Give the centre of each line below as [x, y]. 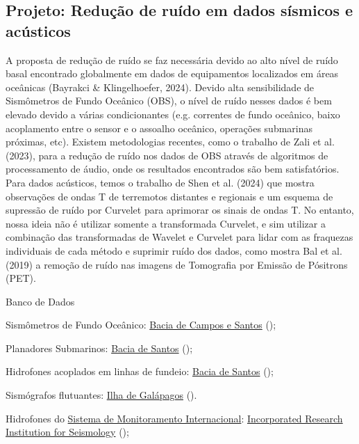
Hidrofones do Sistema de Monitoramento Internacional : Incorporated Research [174, 418]
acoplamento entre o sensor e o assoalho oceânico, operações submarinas [159, 128]
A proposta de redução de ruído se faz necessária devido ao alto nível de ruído [172, 60]
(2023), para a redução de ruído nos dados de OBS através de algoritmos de [167, 155]
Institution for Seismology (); [67, 432]
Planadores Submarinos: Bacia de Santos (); [99, 348]
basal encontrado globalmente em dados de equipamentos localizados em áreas [172, 73]
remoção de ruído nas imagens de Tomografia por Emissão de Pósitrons [196, 264]
